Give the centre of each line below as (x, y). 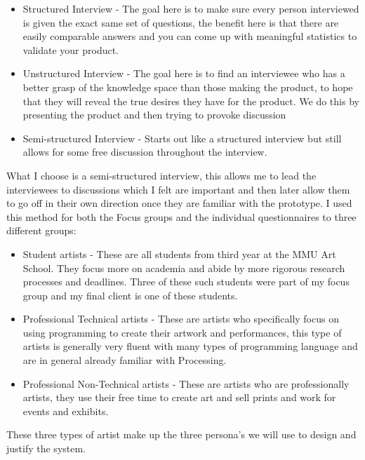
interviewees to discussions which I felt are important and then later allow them (178, 189)
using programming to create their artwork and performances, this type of (182, 332)
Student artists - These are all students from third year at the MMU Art (179, 253)
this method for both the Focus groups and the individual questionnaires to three (181, 216)
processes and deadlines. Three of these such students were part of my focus (186, 282)
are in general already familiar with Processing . (125, 360)
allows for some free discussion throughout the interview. (145, 152)
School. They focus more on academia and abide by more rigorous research (184, 268)
